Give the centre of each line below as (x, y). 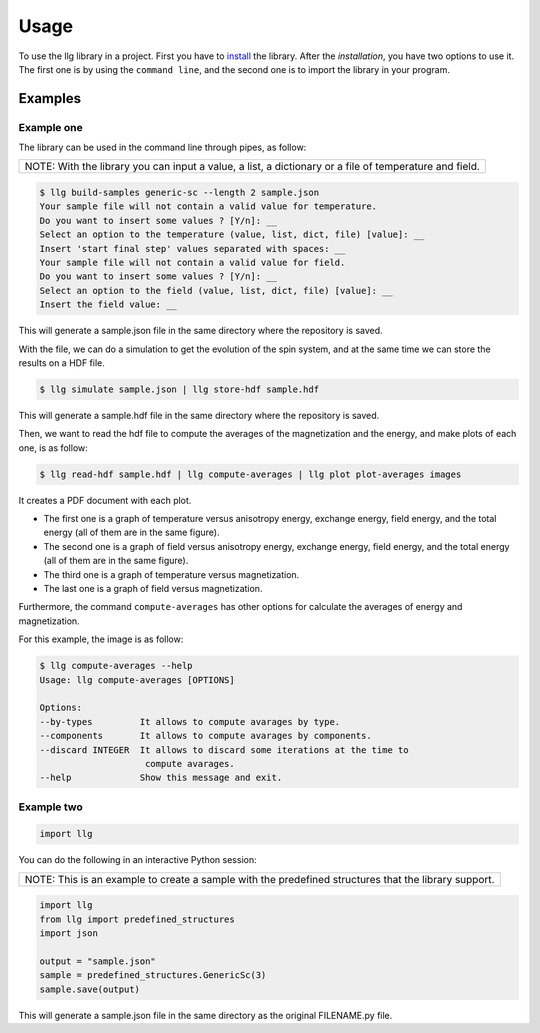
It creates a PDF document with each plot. (105, 500)
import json (69, 933)
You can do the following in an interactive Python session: (137, 860)
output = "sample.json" (98, 961)
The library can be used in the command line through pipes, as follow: (162, 147)
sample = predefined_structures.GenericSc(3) (153, 975)
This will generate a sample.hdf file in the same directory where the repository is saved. (199, 415)
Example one (51, 127)
